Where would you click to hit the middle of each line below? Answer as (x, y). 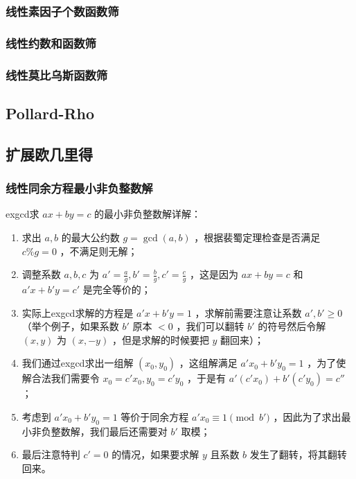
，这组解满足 (208, 363)
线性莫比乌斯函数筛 (57, 75)
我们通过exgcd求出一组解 (78, 363)
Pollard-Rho (50, 113)
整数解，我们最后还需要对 (109, 431)
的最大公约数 (90, 237)
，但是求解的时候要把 (160, 339)
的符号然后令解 (292, 326)
